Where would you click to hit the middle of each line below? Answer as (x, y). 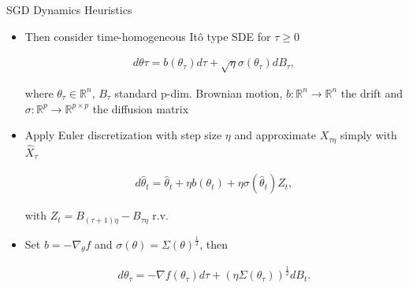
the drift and (372, 92)
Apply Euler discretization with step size (123, 135)
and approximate (275, 135)
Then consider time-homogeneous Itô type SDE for (148, 36)
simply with (368, 135)
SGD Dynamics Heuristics (69, 9)
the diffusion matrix (141, 108)
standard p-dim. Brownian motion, (199, 92)
